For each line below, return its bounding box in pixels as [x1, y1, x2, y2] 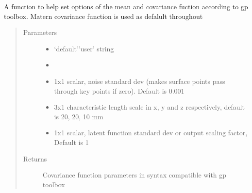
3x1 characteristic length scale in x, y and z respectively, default [54, 102, 245, 112]
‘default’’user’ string [54, 43, 114, 53]
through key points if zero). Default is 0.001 [54, 85, 185, 96]
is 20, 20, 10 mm [54, 111, 103, 121]
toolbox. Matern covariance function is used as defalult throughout [4, 11, 203, 21]
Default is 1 [54, 137, 89, 147]
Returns [23, 153, 47, 163]
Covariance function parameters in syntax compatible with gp [42, 170, 227, 180]
